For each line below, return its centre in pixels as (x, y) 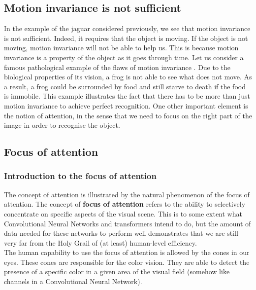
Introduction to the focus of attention (80, 176)
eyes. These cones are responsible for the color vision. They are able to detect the (127, 262)
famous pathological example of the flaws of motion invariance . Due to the (117, 67)
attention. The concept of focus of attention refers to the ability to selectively (125, 204)
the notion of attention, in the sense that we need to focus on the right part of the (128, 115)
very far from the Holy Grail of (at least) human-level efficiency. (100, 242)
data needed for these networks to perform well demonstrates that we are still (121, 233)
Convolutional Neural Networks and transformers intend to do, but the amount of (128, 223)
